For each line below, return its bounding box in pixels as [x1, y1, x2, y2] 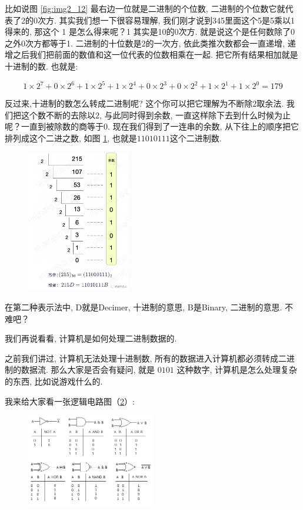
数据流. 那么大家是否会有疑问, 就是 [21, 363, 155, 376]
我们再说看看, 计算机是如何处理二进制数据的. [5, 332, 177, 345]
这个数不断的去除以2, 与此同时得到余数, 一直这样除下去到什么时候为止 [21, 108, 291, 121]
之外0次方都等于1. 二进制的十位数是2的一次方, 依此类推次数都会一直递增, [5, 37, 285, 49]
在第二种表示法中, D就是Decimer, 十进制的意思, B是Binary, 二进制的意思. [5, 300, 282, 313]
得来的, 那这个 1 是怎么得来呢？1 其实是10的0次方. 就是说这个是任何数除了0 [5, 25, 295, 38]
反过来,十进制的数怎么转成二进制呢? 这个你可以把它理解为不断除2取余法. [5, 97, 284, 110]
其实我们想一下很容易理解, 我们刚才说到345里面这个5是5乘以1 [59, 14, 295, 26]
